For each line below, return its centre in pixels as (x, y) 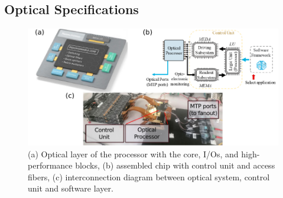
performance (50, 165)
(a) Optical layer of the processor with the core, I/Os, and (133, 154)
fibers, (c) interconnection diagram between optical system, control (149, 176)
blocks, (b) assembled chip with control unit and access (175, 165)
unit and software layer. (71, 188)
